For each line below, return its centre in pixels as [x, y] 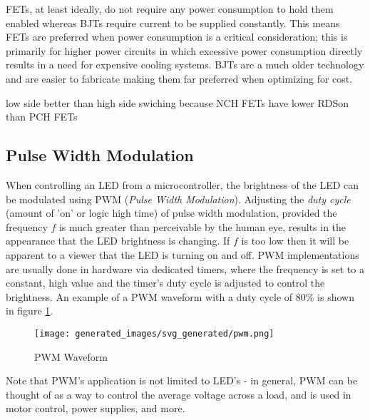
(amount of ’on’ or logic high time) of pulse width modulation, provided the [171, 213]
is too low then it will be [295, 241]
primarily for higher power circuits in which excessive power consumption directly [184, 50]
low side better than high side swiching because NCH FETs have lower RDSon [178, 102]
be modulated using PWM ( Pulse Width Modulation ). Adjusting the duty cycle [178, 199]
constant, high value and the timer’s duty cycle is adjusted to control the [165, 283]
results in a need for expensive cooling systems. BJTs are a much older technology [185, 65]
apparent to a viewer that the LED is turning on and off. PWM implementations [183, 254]
